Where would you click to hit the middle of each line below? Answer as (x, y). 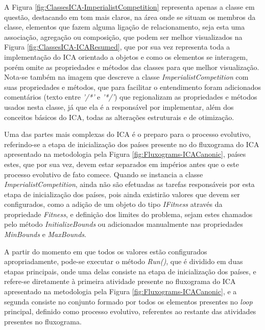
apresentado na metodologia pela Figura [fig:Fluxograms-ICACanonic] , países (125, 154)
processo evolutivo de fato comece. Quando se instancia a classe (104, 174)
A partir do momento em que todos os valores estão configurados (106, 251)
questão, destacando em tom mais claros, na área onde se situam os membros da (130, 17)
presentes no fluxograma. (43, 321)
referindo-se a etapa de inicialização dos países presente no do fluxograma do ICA (132, 144)
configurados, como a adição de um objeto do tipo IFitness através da (113, 204)
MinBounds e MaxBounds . (45, 234)
